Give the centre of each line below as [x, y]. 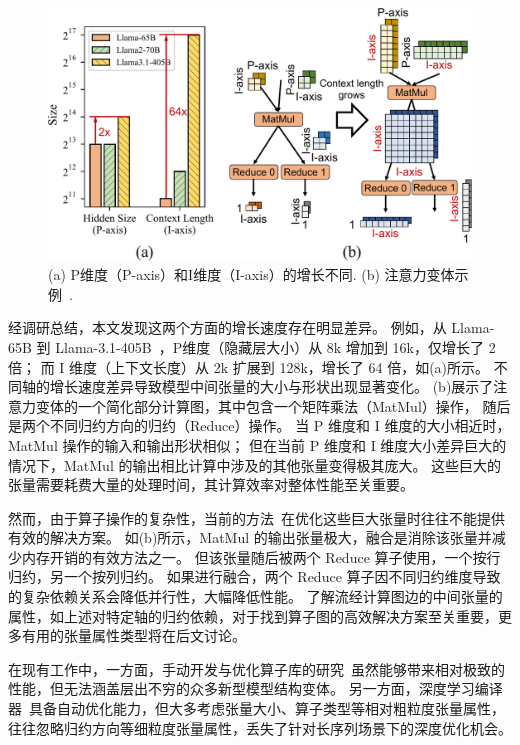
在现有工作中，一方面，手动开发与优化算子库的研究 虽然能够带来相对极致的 [256, 668]
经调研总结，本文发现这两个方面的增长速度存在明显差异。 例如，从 [227, 327]
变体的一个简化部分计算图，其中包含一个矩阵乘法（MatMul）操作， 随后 [273, 405]
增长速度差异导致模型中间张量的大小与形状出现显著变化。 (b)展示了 [271, 386]
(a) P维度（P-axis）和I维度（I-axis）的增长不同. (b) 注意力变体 [251, 274]
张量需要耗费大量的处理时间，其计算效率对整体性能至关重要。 [211, 484]
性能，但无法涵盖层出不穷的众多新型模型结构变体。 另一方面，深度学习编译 [255, 688]
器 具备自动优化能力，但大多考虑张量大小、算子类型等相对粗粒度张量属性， [256, 708]
